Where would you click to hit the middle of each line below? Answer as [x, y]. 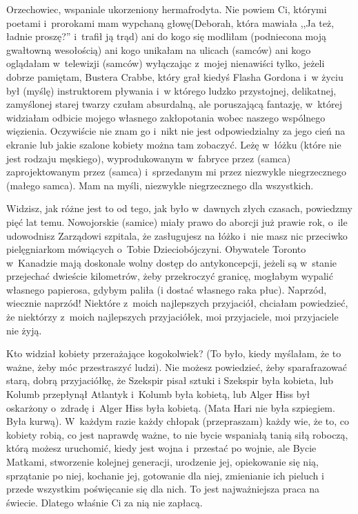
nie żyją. [24, 330]
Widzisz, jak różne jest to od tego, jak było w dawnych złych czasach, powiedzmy [179, 208]
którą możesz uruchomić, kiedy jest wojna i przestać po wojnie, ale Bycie [161, 448]
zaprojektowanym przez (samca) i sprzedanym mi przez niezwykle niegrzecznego [176, 172]
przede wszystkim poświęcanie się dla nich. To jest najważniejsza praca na [163, 489]
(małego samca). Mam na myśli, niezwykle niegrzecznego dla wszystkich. [160, 185]
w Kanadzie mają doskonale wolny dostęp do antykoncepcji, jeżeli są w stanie [172, 262]
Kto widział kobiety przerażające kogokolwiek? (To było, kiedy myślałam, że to [174, 353]
